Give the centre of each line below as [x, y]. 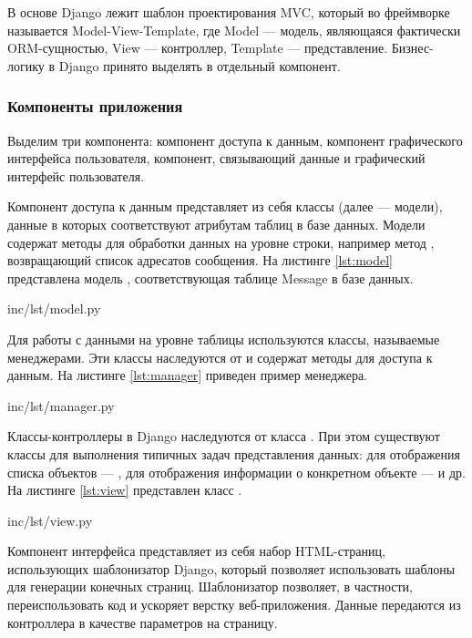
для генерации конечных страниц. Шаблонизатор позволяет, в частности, [210, 587]
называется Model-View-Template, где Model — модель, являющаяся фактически [234, 30]
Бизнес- [412, 48]
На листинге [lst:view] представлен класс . [125, 490]
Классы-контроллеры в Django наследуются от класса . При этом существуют [224, 436]
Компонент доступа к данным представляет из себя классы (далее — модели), [225, 206]
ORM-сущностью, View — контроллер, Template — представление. [198, 48]
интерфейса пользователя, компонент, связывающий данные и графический [216, 158]
